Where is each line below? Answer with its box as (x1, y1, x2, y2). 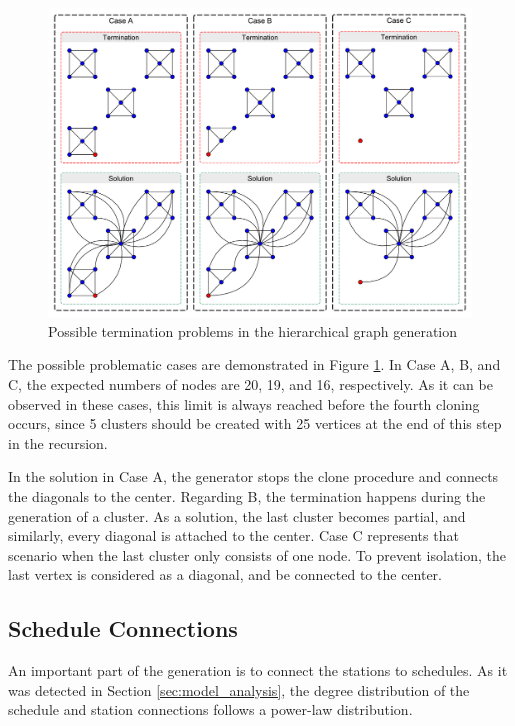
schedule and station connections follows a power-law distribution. (8, 699, 413, 720)
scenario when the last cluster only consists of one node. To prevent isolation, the (8, 544, 507, 565)
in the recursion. (8, 432, 108, 453)
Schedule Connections (8, 613, 238, 644)
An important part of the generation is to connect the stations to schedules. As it (8, 660, 508, 681)
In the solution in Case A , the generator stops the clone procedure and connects (8, 466, 499, 487)
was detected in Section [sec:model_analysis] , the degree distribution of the (8, 679, 470, 700)
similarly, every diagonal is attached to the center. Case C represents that (8, 525, 459, 546)
